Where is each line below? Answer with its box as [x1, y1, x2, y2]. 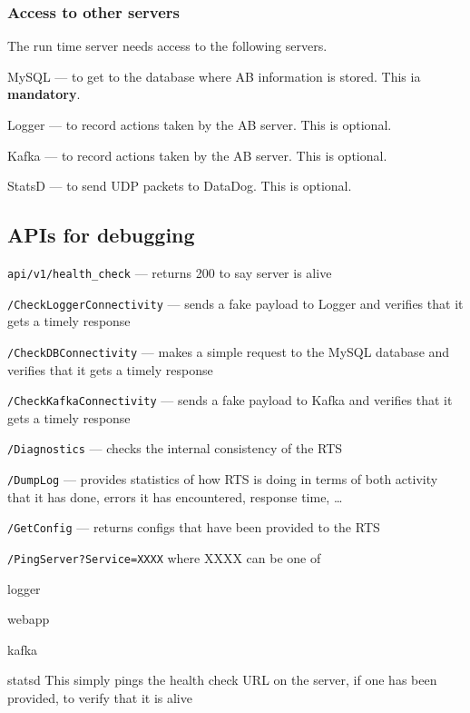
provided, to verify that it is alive [7, 688, 192, 707]
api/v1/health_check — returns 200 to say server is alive [7, 262, 332, 282]
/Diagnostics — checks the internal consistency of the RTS [7, 439, 343, 458]
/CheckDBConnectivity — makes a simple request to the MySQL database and [7, 342, 450, 361]
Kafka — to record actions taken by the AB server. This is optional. [7, 145, 387, 164]
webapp [7, 609, 50, 629]
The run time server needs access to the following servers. [7, 36, 328, 55]
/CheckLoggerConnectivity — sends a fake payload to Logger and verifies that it [7, 293, 464, 312]
